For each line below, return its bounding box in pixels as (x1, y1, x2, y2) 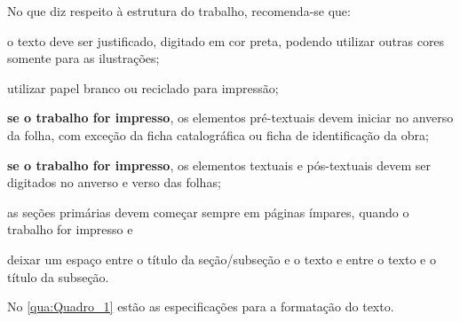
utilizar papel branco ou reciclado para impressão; (7, 78, 279, 97)
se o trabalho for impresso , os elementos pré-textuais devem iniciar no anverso (7, 108, 454, 127)
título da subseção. (7, 267, 109, 286)
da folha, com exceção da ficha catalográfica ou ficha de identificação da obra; (7, 125, 429, 144)
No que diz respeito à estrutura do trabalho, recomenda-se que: (7, 2, 351, 20)
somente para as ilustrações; (7, 49, 160, 67)
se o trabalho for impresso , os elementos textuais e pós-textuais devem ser (7, 155, 432, 174)
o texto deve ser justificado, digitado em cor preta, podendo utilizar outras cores (7, 31, 445, 50)
